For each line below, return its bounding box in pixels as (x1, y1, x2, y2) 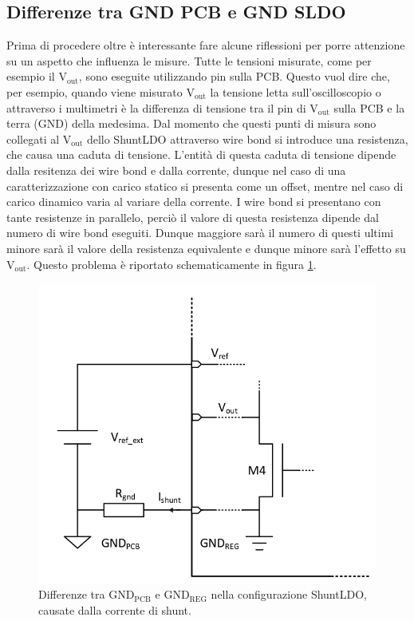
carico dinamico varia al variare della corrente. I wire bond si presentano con (6, 193, 381, 210)
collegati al (6, 130, 60, 147)
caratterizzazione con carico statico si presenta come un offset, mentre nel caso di (6, 177, 404, 194)
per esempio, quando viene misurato (6, 83, 183, 100)
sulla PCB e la (333, 99, 405, 116)
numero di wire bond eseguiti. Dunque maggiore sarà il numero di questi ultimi (6, 224, 394, 241)
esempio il (6, 68, 55, 85)
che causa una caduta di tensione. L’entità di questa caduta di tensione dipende (6, 146, 396, 163)
